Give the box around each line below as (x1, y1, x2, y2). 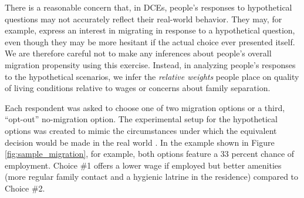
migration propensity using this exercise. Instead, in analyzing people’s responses (5, 58, 296, 71)
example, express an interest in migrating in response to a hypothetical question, (5, 24, 295, 36)
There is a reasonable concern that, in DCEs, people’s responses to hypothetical (5, 1, 292, 13)
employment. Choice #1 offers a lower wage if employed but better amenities (5, 159, 282, 171)
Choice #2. (5, 182, 45, 194)
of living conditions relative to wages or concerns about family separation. (5, 82, 271, 94)
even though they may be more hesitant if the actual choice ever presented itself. (5, 35, 295, 48)
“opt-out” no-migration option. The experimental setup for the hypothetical (5, 113, 278, 125)
